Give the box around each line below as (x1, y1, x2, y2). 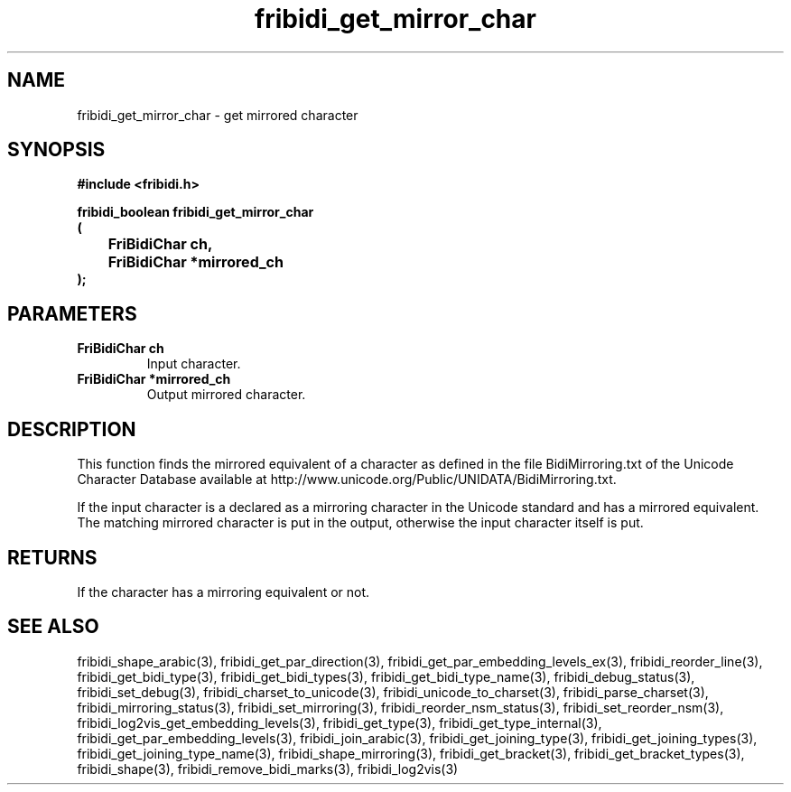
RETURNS (7, 545, 98, 569)
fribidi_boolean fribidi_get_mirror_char (77, 204, 314, 220)
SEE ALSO (7, 615, 99, 638)
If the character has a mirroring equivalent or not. (77, 583, 370, 600)
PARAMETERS (7, 302, 137, 325)
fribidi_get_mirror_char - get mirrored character (77, 107, 358, 123)
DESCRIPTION (7, 417, 136, 441)
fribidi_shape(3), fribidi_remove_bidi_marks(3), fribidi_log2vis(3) (77, 760, 459, 777)
